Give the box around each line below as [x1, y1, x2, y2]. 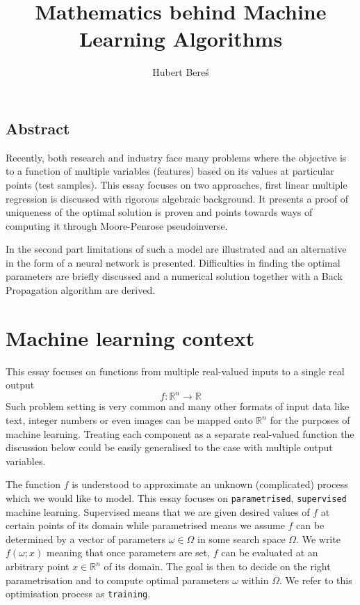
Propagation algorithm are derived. [6, 283, 156, 297]
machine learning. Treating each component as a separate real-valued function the [6, 426, 354, 441]
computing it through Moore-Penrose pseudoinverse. [6, 218, 228, 233]
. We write [296, 531, 341, 546]
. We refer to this [279, 572, 352, 587]
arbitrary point [6, 559, 69, 574]
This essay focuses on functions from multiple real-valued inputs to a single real [6, 363, 345, 378]
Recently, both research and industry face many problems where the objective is [6, 150, 347, 164]
